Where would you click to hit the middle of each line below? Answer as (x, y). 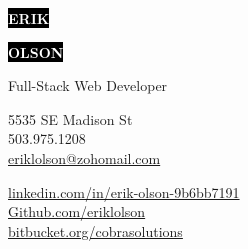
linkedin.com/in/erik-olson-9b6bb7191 (124, 191)
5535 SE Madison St (70, 118)
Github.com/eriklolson (77, 211)
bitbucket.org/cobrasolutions (95, 230)
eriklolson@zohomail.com (84, 157)
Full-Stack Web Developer (88, 85)
